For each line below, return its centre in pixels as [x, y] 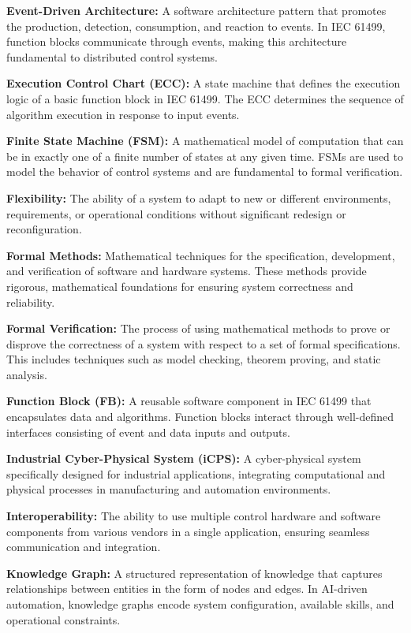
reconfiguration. [44, 229]
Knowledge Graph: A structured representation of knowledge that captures [194, 573]
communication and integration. [84, 547]
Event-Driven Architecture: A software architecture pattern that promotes [196, 10]
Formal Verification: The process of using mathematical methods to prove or [198, 328]
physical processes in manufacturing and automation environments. [169, 489]
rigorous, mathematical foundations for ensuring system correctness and [180, 286]
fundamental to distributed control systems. [112, 56]
